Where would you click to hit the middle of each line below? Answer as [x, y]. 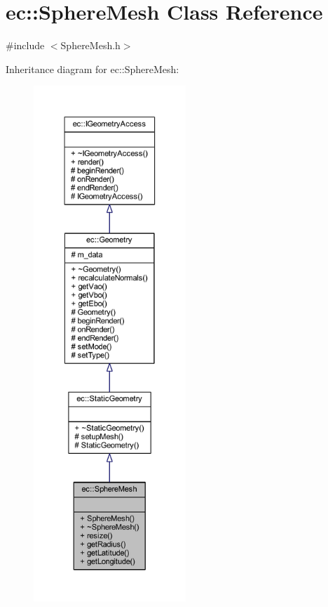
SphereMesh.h [90, 45]
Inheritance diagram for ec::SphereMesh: [93, 68]
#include [25, 45]
